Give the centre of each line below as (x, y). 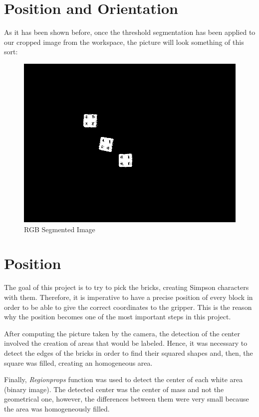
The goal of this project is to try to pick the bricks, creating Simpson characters (127, 287)
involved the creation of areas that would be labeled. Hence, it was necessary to (126, 343)
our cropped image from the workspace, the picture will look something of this (124, 42)
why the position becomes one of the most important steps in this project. (118, 317)
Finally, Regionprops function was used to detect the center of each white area (124, 379)
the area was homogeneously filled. (57, 408)
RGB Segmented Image (60, 229)
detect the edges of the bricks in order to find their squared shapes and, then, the (129, 352)
